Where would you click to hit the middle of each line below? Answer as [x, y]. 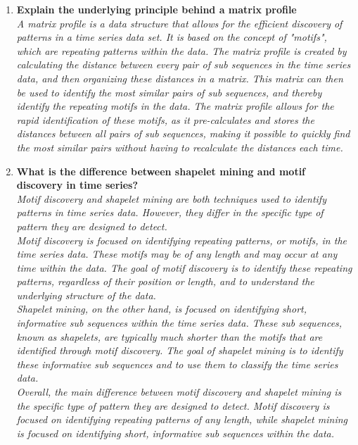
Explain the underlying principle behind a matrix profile [156, 9]
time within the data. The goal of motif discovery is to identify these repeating [184, 267]
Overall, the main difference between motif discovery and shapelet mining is [179, 392]
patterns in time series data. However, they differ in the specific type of [170, 212]
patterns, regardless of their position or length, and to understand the [165, 281]
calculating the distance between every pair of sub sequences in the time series [184, 64]
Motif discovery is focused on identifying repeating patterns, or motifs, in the [181, 240]
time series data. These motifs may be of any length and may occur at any [177, 254]
